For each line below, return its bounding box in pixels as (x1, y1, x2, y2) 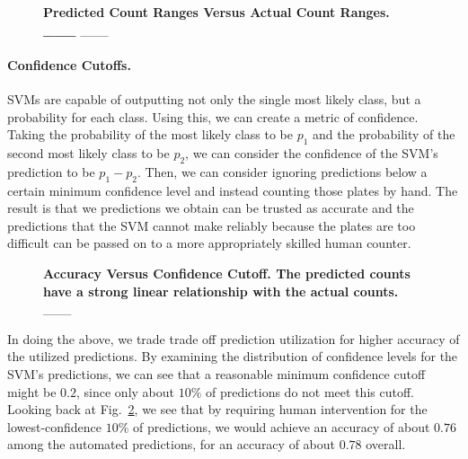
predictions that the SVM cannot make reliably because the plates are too (7, 216, 416, 234)
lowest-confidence (7, 417, 102, 436)
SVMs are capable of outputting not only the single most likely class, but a (7, 89, 421, 108)
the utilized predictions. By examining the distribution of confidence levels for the (7, 347, 458, 366)
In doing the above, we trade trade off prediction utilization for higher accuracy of (7, 329, 460, 348)
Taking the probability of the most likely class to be (7, 125, 293, 144)
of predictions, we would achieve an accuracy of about (133, 417, 430, 436)
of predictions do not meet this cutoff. (205, 382, 414, 401)
